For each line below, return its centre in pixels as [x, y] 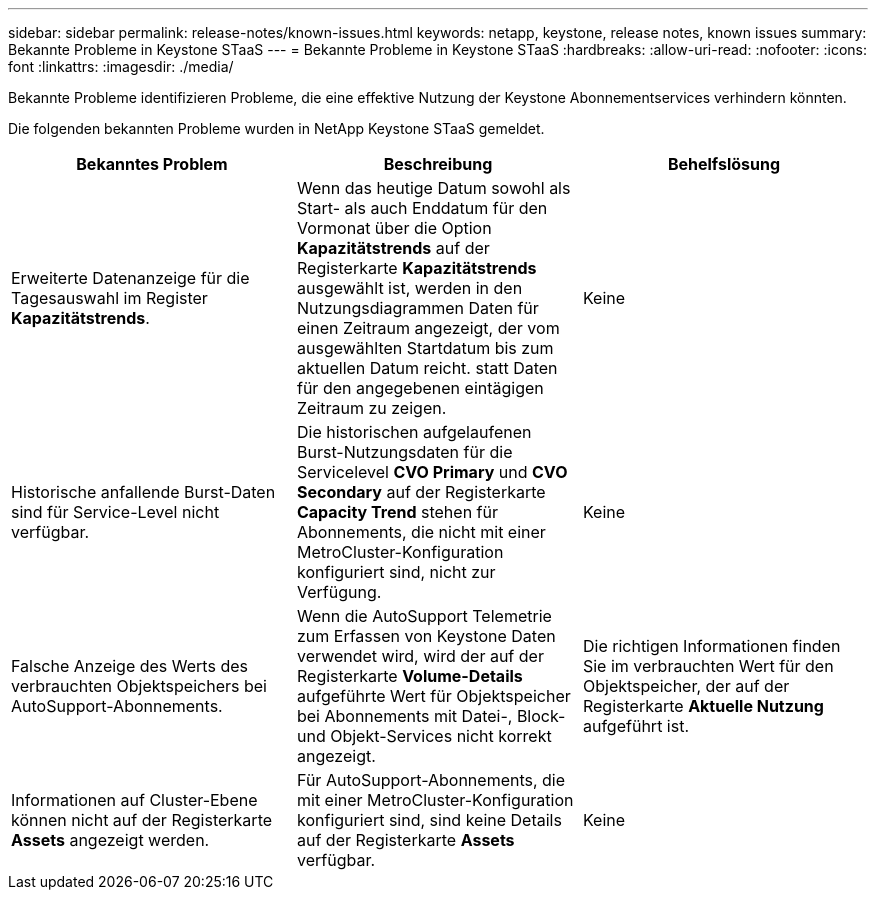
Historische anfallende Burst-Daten [143, 492]
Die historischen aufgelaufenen [414, 432]
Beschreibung [438, 164]
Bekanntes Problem [152, 164]
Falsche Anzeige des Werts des [129, 666]
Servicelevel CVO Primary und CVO [432, 472]
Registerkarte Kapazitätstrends [416, 268]
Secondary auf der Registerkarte [421, 492]
